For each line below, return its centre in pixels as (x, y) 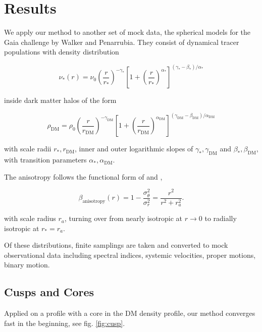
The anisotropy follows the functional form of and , (83, 176)
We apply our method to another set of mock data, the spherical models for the (127, 32)
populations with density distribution (62, 52)
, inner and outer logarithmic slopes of (134, 149)
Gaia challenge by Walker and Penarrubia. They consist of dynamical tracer (122, 42)
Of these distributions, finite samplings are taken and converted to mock (116, 245)
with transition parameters (45, 160)
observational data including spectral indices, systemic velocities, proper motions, (130, 255)
